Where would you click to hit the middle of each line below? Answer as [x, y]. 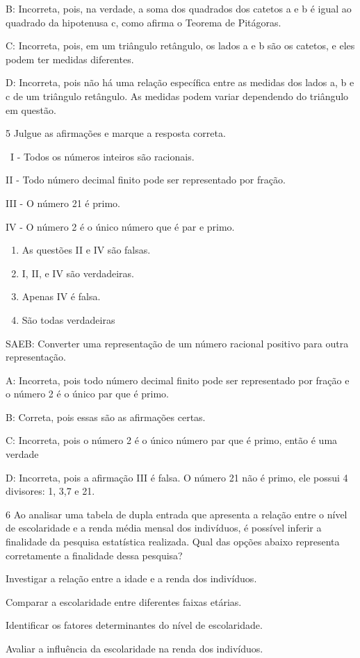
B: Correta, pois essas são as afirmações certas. [106, 417]
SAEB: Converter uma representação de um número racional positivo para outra [177, 343]
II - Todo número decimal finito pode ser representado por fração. [146, 180]
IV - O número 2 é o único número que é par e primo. [120, 226]
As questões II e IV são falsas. [86, 250]
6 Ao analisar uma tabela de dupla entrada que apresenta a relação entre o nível [177, 514]
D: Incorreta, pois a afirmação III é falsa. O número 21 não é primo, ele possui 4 [177, 477]
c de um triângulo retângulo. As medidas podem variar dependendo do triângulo [177, 96]
